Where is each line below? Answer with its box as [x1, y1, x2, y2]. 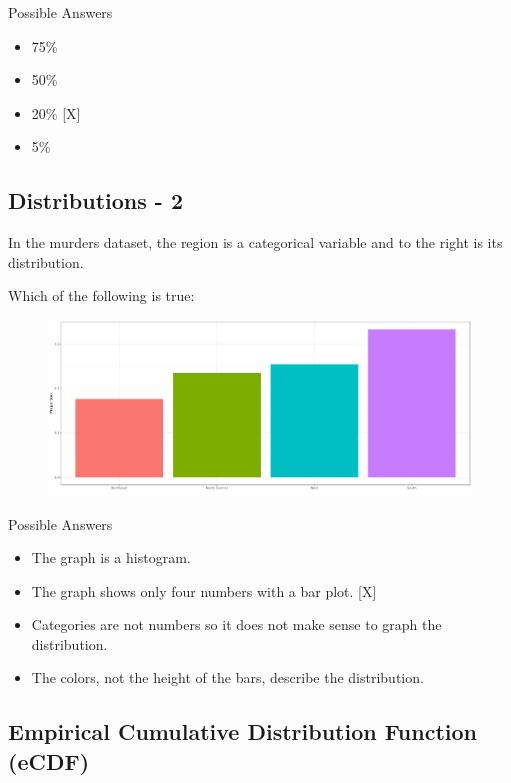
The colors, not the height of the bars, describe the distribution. [31, 667, 424, 688]
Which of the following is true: [8, 285, 195, 306]
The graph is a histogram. [31, 547, 191, 568]
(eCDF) [8, 745, 90, 776]
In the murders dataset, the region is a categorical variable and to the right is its [8, 232, 503, 253]
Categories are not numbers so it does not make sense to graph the [31, 614, 442, 635]
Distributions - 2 [8, 185, 183, 216]
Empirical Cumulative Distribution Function [8, 716, 478, 747]
